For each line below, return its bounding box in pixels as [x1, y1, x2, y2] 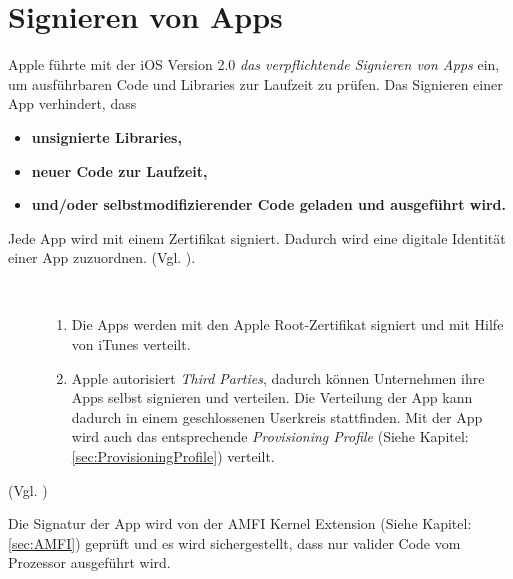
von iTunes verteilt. [71, 334, 191, 355]
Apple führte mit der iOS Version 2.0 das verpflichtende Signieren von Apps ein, [8, 54, 500, 75]
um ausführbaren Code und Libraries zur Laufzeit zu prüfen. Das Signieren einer [8, 73, 503, 94]
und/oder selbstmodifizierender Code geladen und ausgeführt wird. [31, 194, 506, 215]
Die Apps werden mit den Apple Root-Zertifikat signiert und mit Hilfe [71, 314, 504, 335]
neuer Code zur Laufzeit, [31, 160, 208, 181]
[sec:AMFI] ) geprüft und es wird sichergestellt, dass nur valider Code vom [8, 532, 461, 553]
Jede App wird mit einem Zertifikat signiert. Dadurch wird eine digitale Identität [8, 227, 506, 248]
